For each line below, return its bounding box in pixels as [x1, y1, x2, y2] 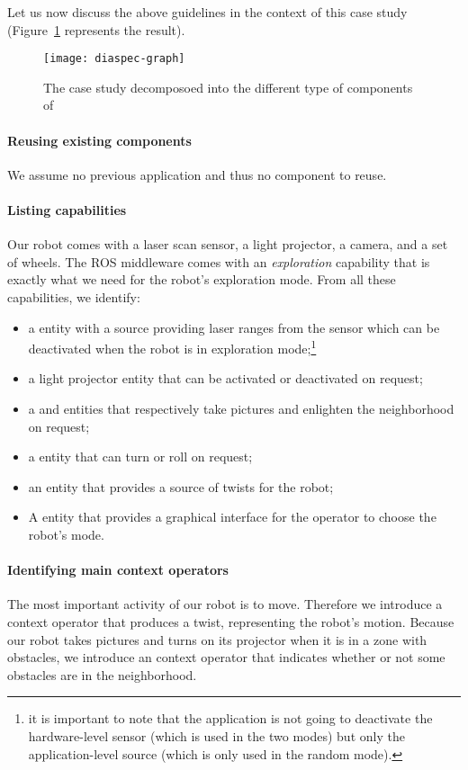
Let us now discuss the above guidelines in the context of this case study [7, 3, 408, 21]
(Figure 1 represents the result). [7, 20, 185, 39]
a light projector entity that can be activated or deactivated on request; [28, 369, 423, 388]
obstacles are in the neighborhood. [7, 665, 197, 684]
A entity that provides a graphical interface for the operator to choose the [28, 507, 436, 526]
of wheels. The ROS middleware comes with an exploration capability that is [7, 252, 430, 271]
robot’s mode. [28, 525, 104, 543]
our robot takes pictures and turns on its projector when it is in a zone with [7, 630, 427, 649]
